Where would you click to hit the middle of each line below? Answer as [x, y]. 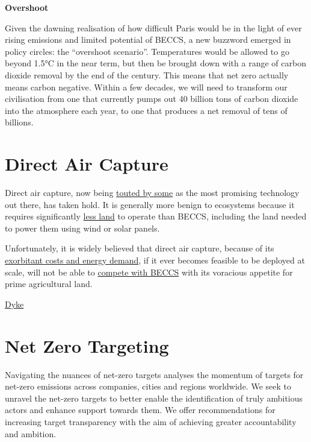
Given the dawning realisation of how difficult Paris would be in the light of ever [153, 27]
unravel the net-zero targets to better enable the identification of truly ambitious [154, 398]
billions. [19, 122]
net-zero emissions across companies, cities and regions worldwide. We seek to [148, 386]
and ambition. [31, 433]
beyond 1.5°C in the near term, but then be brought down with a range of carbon [155, 63]
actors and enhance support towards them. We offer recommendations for [140, 410]
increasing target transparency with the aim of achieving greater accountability [151, 421]
